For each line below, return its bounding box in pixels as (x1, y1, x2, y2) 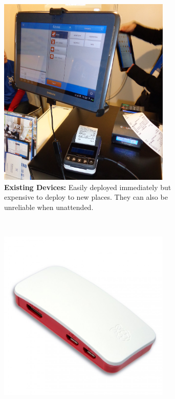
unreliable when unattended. (4, 201, 94, 212)
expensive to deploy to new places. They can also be (4, 192, 168, 202)
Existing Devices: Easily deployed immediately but (4, 181, 171, 192)
